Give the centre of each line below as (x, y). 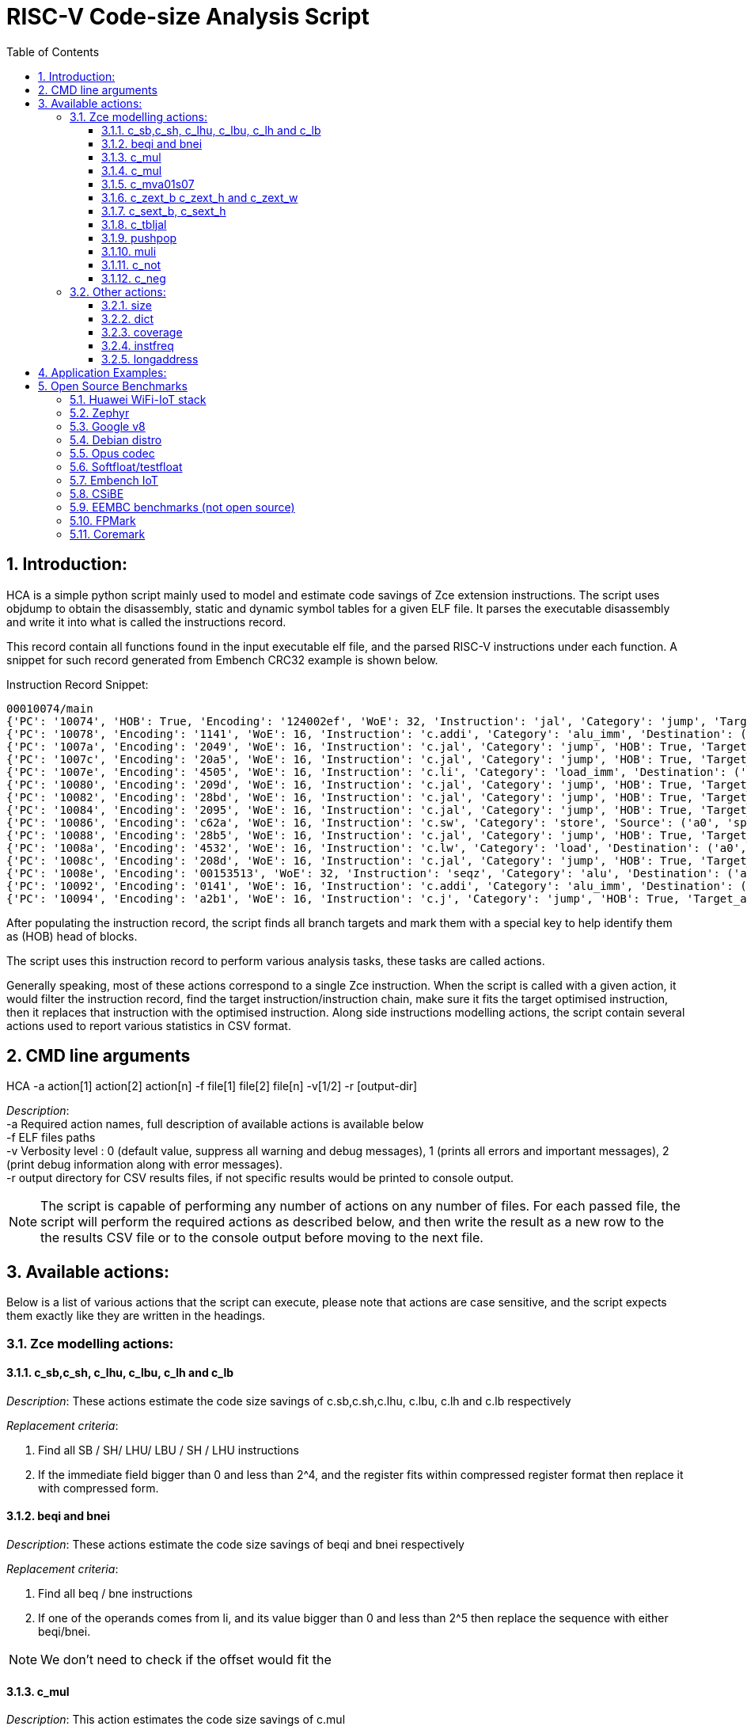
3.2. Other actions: (118, 291)
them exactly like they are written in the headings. (136, 1316)
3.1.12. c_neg (134, 278)
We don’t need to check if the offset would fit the (186, 1660)
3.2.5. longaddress (150, 359)
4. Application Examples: (102, 372)
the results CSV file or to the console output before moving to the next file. (262, 1238)
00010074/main (50, 708)
